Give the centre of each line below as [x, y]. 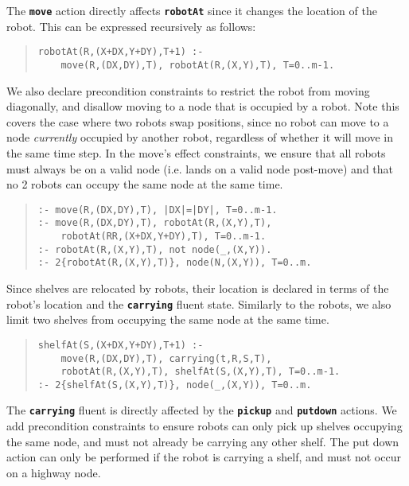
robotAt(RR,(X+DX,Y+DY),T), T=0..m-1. [164, 237]
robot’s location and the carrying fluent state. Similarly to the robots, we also [199, 303]
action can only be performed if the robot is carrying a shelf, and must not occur [204, 457]
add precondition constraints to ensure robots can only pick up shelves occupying [204, 426]
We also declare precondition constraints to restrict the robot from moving [188, 90]
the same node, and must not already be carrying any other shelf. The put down [203, 441]
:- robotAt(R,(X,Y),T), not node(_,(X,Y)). [155, 249]
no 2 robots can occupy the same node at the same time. [145, 184]
